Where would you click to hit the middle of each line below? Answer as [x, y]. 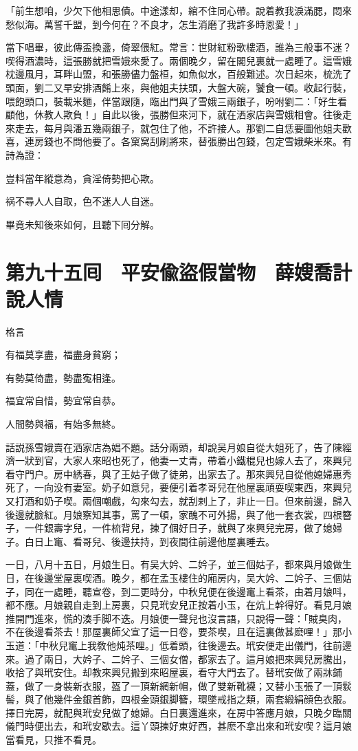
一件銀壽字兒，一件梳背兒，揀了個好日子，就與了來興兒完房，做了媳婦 [183, 528]
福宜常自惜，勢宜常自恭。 [63, 401]
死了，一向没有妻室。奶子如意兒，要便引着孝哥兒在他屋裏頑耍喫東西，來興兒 [179, 487]
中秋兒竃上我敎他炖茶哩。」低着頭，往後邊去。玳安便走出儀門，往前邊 [195, 645]
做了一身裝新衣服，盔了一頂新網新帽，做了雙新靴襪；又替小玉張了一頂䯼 [188, 685]
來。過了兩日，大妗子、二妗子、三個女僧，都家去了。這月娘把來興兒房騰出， [179, 659]
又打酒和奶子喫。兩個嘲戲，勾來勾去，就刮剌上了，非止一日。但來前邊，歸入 [179, 500]
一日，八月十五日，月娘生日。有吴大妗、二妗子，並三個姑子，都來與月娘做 [174, 564]
